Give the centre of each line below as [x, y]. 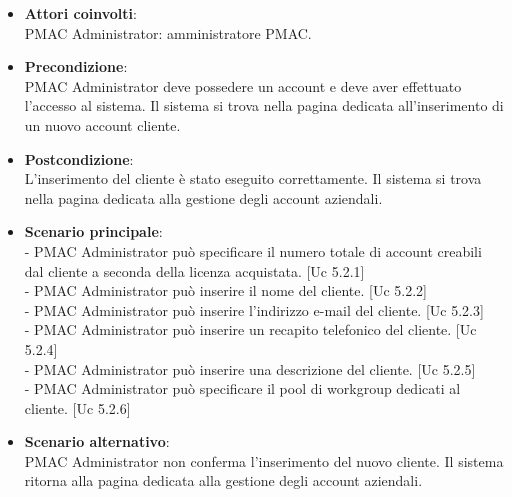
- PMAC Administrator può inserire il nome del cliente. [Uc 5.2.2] [226, 290]
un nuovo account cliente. [102, 124]
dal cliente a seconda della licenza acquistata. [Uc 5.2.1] [194, 270]
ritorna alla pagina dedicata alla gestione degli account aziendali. [223, 480]
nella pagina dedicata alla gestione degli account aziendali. [203, 197]
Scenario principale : [93, 231]
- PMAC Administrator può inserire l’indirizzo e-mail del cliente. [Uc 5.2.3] [254, 309]
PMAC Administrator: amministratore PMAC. [168, 32]
